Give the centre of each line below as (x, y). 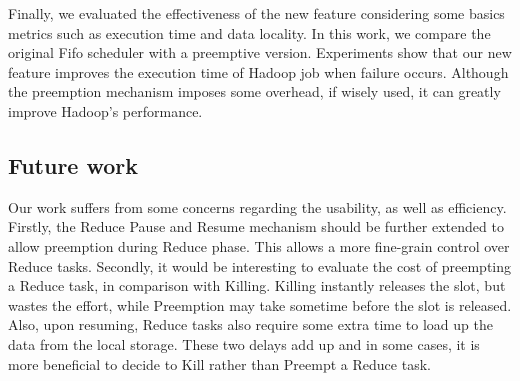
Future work (73, 164)
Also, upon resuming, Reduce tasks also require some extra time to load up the (250, 324)
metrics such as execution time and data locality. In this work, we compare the (249, 32)
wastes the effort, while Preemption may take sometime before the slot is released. (260, 304)
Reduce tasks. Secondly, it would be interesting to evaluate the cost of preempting (260, 265)
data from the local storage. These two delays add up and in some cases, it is (244, 343)
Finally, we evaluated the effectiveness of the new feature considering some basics (256, 13)
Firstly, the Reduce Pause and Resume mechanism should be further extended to (256, 226)
